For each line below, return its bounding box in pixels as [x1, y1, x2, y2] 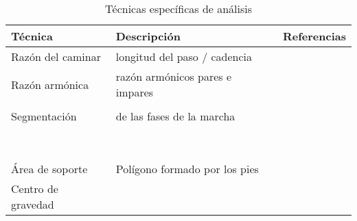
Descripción [115, 28, 181, 44]
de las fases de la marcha [115, 108, 235, 124]
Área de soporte [11, 161, 88, 177]
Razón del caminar [11, 49, 101, 64]
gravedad [11, 196, 54, 212]
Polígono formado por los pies [115, 161, 259, 177]
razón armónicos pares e [115, 68, 232, 84]
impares [115, 84, 154, 100]
